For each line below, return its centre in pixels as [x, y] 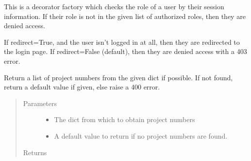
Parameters [40, 103]
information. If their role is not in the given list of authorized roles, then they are [125, 16]
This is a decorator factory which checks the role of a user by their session [114, 6]
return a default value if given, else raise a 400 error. [82, 87]
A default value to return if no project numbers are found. [141, 135]
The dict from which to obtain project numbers [125, 119]
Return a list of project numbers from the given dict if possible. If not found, [118, 77]
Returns [35, 152]
